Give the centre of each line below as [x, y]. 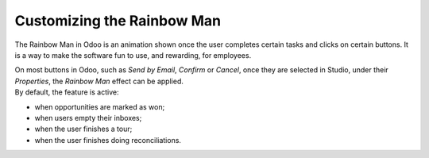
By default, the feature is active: [67, 92]
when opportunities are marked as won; [100, 106]
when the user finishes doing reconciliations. [108, 140]
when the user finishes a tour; [83, 129]
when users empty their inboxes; [88, 118]
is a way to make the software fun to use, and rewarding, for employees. [133, 55]
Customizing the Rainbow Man [118, 21]
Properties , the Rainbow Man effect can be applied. [99, 81]
